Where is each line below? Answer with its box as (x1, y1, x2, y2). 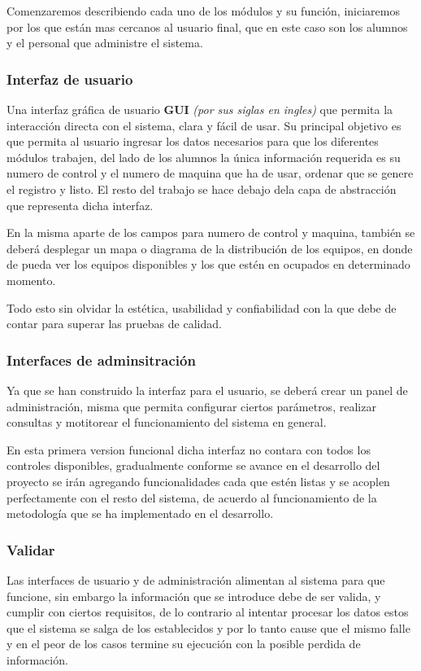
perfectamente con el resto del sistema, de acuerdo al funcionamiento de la (7, 489, 377, 506)
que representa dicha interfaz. (7, 196, 154, 213)
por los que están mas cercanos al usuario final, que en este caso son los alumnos (7, 18, 408, 35)
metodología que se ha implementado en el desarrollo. (7, 505, 274, 522)
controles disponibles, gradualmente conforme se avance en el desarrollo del (7, 457, 380, 474)
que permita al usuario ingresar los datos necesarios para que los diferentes (7, 133, 379, 150)
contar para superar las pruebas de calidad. (7, 315, 222, 332)
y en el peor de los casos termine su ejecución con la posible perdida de (7, 635, 361, 652)
